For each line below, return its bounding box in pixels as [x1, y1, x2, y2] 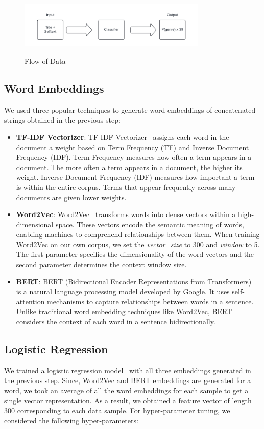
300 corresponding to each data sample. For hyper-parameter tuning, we [4, 405, 230, 416]
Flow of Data [25, 55, 66, 66]
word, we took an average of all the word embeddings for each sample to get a [4, 385, 249, 396]
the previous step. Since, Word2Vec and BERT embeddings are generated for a [4, 375, 251, 386]
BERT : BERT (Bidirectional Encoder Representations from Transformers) [16, 276, 252, 287]
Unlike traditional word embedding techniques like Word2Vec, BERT [16, 306, 232, 317]
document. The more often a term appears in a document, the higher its [16, 161, 243, 172]
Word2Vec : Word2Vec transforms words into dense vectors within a [16, 209, 236, 220]
